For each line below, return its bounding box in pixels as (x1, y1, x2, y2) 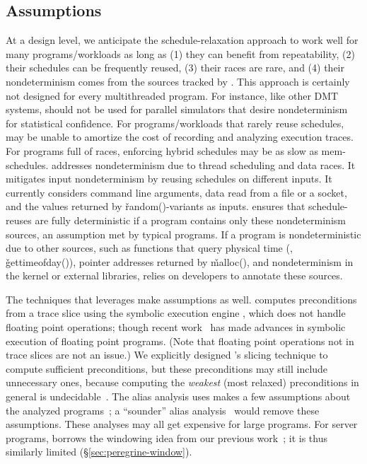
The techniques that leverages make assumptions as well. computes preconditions (6, 291, 357, 306)
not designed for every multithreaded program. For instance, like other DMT (6, 88, 339, 103)
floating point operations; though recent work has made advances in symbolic (6, 320, 346, 335)
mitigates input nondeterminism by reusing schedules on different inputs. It (6, 171, 332, 186)
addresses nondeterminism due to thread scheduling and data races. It (52, 157, 356, 172)
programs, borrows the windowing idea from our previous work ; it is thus (6, 430, 327, 445)
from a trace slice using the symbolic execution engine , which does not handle (6, 306, 346, 320)
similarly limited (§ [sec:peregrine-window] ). (6, 444, 192, 459)
